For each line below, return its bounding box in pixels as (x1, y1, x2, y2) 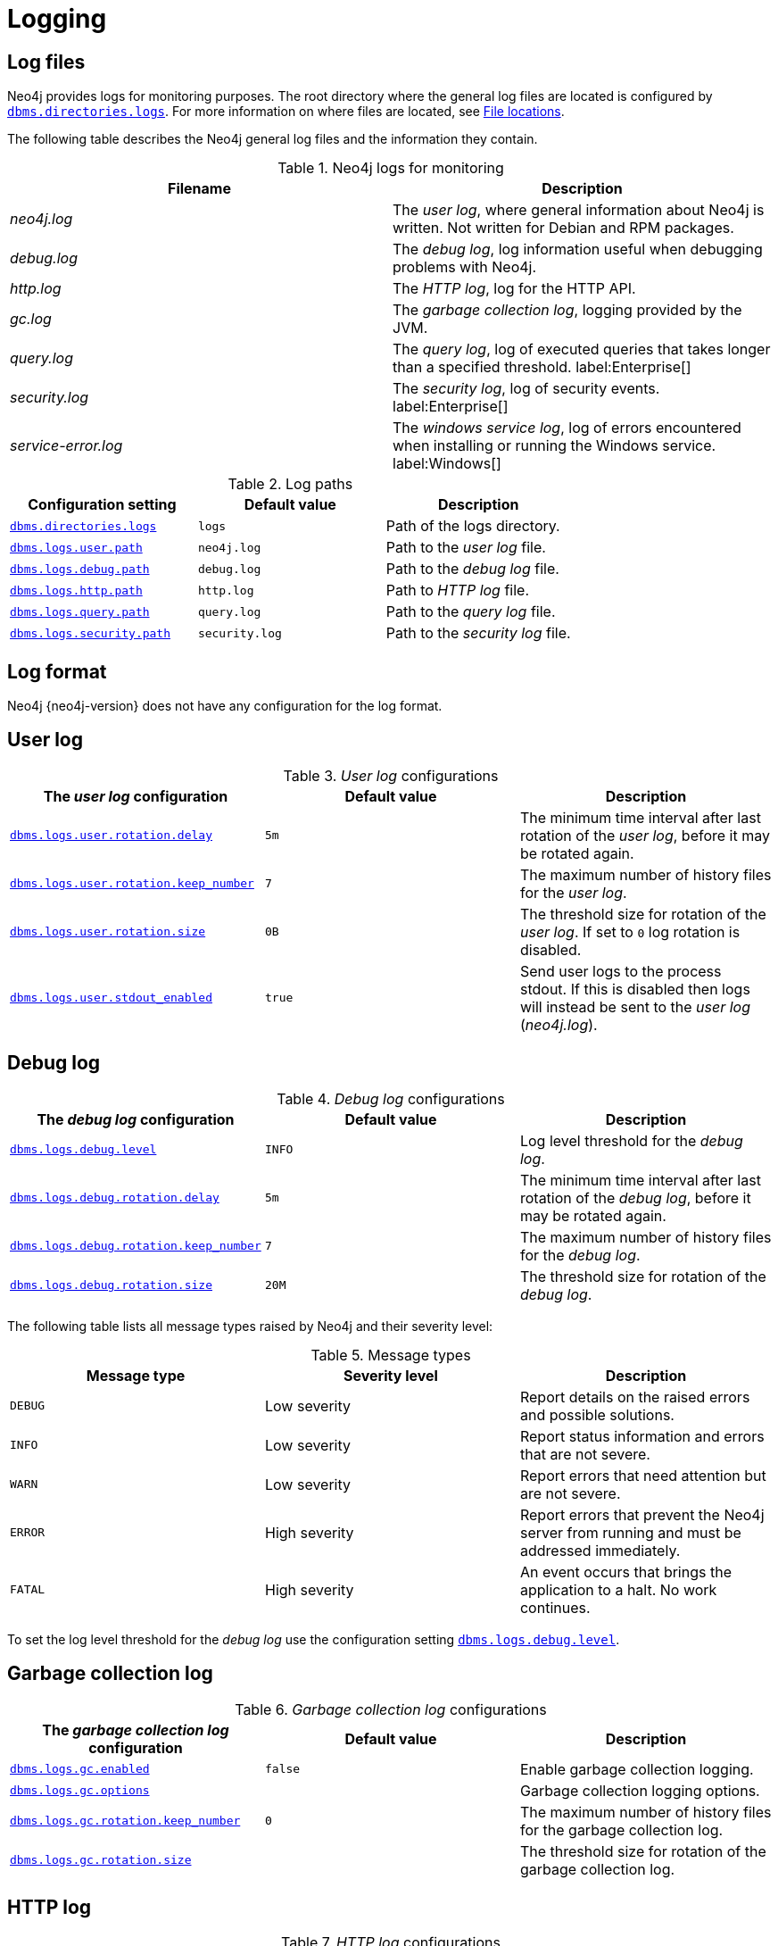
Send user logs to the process (519, 961, 722, 980)
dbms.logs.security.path (10, 626, 171, 640)
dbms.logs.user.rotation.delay (10, 828, 212, 843)
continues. (519, 1598, 591, 1617)
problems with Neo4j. (393, 258, 537, 277)
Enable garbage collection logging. (519, 1759, 754, 1778)
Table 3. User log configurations (283, 766, 499, 785)
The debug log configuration (37, 1110, 235, 1128)
